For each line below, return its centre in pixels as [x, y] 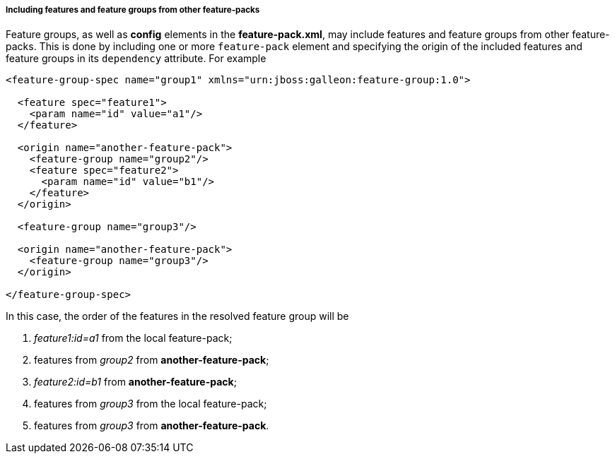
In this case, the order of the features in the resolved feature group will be [177, 316]
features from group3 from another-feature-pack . [152, 426]
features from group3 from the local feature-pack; [151, 404]
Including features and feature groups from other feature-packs [133, 10]
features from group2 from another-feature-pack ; [152, 360]
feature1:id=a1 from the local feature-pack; [133, 338]
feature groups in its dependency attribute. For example [136, 59]
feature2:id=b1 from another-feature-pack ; [135, 382]
